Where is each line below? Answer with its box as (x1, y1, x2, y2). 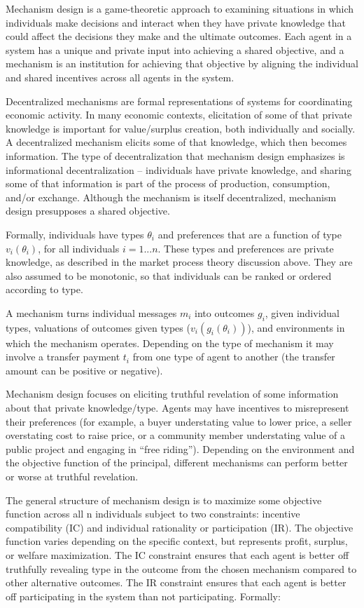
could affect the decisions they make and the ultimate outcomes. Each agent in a (6, 29, 352, 43)
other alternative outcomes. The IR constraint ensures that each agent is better (6, 575, 346, 590)
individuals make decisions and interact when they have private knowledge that (6, 15, 346, 29)
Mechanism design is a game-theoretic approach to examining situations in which (6, 1, 354, 15)
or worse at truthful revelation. (6, 469, 139, 484)
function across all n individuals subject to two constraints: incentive (6, 506, 300, 521)
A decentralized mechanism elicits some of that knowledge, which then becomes (6, 135, 347, 149)
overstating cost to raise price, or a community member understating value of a (6, 428, 346, 443)
